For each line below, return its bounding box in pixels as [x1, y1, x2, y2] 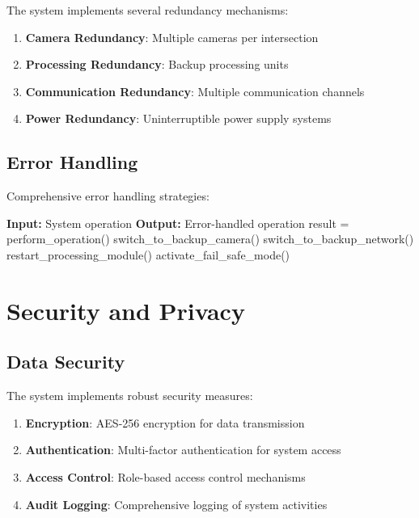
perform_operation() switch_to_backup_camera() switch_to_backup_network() [6, 230, 414, 247]
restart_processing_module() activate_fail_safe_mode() [6, 246, 290, 263]
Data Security [6, 349, 125, 374]
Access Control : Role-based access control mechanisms [25, 468, 306, 485]
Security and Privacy [6, 293, 245, 326]
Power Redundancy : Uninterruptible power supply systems [25, 110, 332, 127]
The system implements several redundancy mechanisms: [6, 2, 289, 18]
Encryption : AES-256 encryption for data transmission [25, 414, 305, 431]
